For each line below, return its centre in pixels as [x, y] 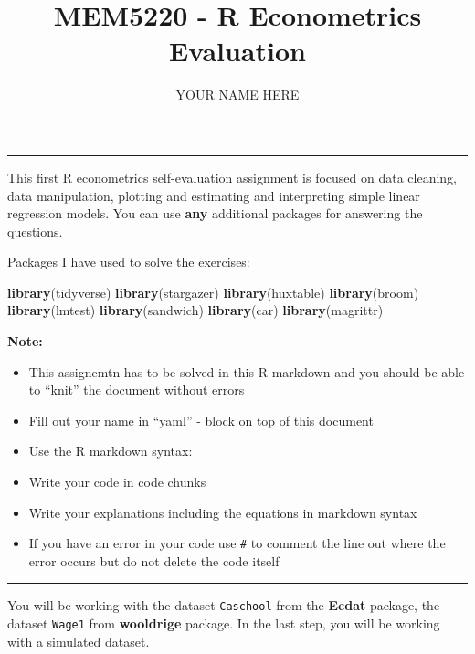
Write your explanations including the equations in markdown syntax [223, 512]
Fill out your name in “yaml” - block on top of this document [201, 420]
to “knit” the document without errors [137, 390]
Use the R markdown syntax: [111, 451]
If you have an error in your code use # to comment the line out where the [237, 543]
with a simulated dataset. [79, 641]
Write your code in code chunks [117, 482]
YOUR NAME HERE [237, 95]
